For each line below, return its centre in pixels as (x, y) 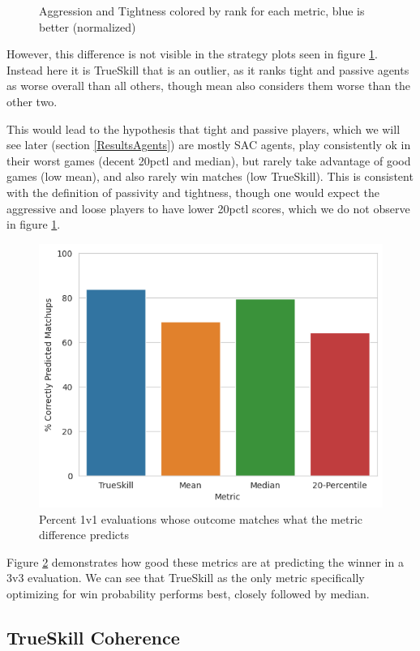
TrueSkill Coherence (93, 637)
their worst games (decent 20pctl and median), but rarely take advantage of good (209, 160)
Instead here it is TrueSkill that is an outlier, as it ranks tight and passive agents (208, 69)
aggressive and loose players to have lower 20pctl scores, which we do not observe (208, 208)
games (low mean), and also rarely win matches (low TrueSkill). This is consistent (210, 176)
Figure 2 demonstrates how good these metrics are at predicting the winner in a (205, 561)
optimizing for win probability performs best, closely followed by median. (188, 593)
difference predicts (84, 535)
